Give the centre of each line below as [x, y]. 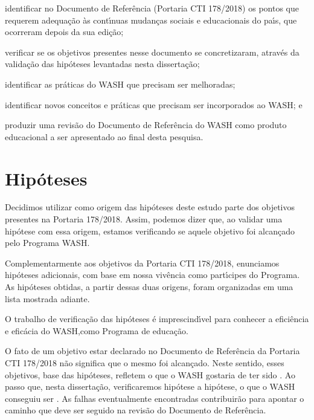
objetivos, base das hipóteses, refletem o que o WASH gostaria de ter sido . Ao [150, 374]
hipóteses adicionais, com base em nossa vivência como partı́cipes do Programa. [152, 275]
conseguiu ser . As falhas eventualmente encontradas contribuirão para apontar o [155, 398]
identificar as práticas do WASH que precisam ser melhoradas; [120, 84]
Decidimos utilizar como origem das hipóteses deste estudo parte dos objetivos [150, 207]
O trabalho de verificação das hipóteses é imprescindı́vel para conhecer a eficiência [157, 319]
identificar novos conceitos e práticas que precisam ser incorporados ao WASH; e [154, 104]
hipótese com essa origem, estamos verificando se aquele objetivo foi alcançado [150, 231]
